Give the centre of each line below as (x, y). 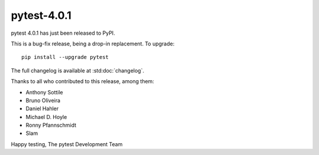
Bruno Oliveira (43, 100)
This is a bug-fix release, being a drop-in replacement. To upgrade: (93, 44)
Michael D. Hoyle (46, 117)
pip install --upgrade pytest (65, 57)
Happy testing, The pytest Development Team (67, 144)
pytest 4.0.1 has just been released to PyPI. (63, 33)
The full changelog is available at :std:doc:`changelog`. (78, 70)
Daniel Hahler (42, 108)
